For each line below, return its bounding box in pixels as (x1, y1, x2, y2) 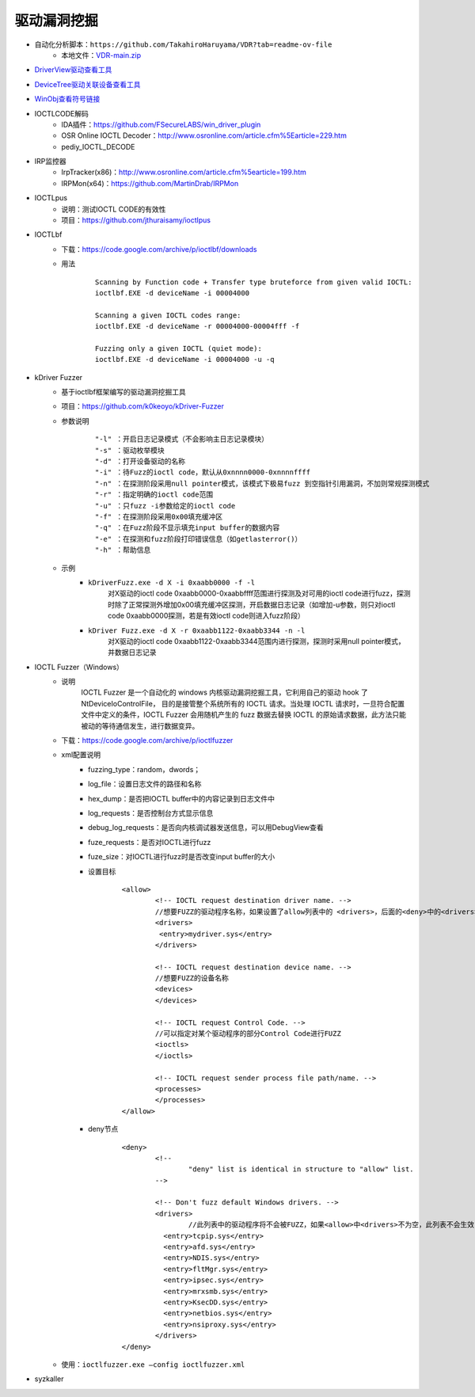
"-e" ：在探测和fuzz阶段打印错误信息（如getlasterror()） (95, 535, 302, 543)
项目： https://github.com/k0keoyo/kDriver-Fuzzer (61, 402, 225, 411)
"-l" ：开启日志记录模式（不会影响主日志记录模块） (95, 435, 269, 443)
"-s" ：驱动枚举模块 (95, 446, 165, 455)
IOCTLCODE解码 (34, 108, 89, 118)
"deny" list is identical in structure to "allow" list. (188, 1165, 415, 1174)
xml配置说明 (61, 750, 101, 759)
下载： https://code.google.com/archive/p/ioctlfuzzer (61, 736, 234, 745)
